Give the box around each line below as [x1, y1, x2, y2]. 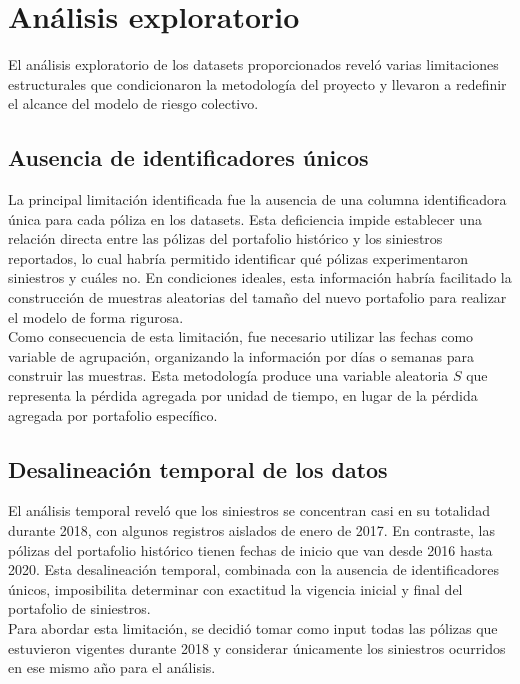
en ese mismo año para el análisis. [8, 657, 216, 678]
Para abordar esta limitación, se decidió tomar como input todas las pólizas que [8, 618, 498, 638]
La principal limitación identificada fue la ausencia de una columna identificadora [8, 189, 507, 210]
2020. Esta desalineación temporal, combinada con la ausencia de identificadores [8, 559, 499, 580]
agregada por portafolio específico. [8, 404, 218, 425]
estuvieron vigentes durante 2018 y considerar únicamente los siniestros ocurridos [8, 637, 506, 658]
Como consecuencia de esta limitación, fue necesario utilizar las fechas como [8, 326, 474, 347]
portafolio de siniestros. [8, 598, 151, 619]
